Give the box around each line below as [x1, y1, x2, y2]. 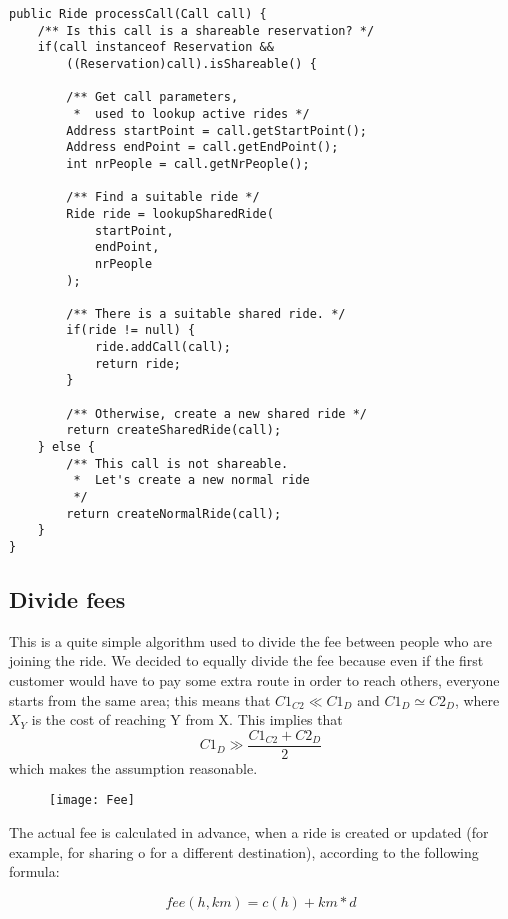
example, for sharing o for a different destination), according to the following [9, 841, 479, 862]
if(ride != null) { [66, 323, 196, 338]
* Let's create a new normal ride [73, 473, 310, 488]
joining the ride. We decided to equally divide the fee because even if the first [9, 650, 484, 671]
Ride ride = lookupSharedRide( [66, 206, 274, 221]
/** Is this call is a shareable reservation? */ [37, 23, 375, 38]
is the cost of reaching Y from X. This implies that [31, 709, 343, 730]
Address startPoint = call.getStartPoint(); [66, 123, 367, 138]
